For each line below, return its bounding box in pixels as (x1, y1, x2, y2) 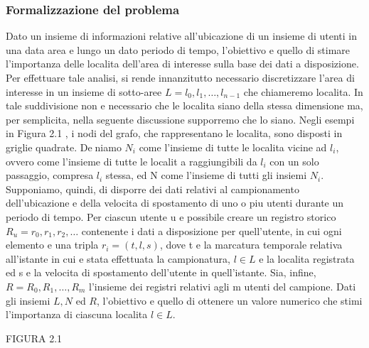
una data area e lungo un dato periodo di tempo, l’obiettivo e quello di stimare (6, 42, 351, 57)
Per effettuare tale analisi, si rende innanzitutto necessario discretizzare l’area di (6, 70, 355, 85)
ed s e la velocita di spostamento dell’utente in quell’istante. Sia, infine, (6, 265, 316, 280)
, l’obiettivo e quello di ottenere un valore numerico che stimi (96, 293, 363, 308)
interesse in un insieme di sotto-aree (6, 84, 162, 99)
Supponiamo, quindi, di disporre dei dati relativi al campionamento (6, 181, 299, 196)
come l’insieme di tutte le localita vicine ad (139, 139, 327, 154)
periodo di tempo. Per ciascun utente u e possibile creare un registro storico (6, 209, 336, 224)
